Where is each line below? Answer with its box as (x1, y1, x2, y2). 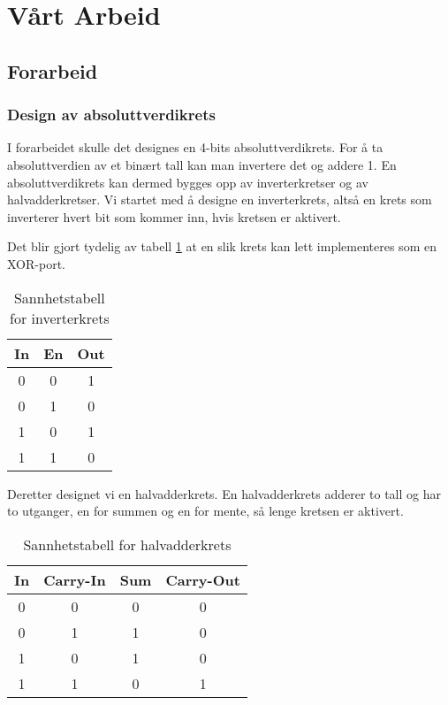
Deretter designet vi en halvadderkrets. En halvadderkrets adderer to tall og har (7, 484, 441, 502)
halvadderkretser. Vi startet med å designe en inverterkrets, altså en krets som (7, 190, 432, 209)
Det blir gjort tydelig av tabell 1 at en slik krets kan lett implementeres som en (7, 237, 437, 256)
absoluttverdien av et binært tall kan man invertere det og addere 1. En (7, 155, 397, 173)
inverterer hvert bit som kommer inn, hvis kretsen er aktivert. (7, 207, 341, 226)
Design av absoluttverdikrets (7, 103, 216, 126)
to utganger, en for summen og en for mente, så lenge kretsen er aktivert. (7, 502, 404, 520)
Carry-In (43, 569, 106, 590)
